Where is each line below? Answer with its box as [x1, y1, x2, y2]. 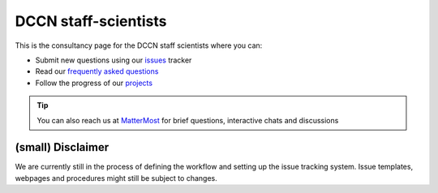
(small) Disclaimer [15, 140, 109, 154]
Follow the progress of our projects [35, 78, 153, 88]
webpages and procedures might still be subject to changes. [15, 173, 218, 182]
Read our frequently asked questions [35, 66, 159, 76]
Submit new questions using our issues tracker [35, 55, 192, 65]
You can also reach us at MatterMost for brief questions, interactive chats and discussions [36, 115, 339, 125]
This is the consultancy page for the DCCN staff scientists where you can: [15, 41, 263, 50]
